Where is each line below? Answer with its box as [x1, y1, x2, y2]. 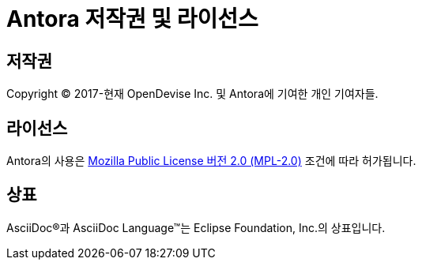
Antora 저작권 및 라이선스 [6, 6, 258, 32]
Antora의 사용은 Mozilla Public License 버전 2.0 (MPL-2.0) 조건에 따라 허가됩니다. [6, 154, 416, 168]
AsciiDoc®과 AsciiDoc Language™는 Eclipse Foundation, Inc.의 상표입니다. [6, 220, 386, 234]
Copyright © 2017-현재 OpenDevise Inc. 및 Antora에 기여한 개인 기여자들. [6, 87, 379, 101]
